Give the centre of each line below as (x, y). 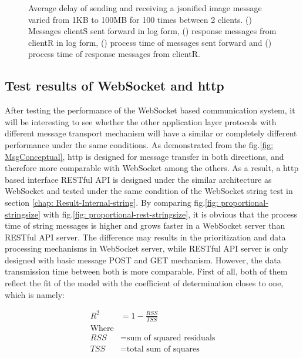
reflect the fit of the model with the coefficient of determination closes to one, (144, 283)
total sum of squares (163, 349)
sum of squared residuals (171, 338)
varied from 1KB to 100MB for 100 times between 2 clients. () (140, 19)
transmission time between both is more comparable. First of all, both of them (146, 271)
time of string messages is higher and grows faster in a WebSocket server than (145, 225)
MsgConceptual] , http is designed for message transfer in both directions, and (144, 156)
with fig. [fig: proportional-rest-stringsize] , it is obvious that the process (170, 214)
